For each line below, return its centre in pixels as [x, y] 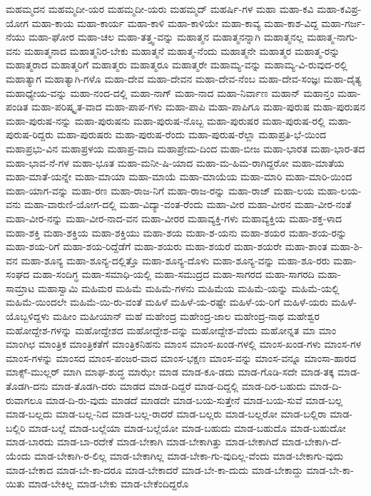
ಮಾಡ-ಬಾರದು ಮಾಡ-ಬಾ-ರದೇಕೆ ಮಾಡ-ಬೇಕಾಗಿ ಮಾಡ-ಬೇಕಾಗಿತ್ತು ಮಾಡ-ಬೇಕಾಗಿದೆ [142, 441]
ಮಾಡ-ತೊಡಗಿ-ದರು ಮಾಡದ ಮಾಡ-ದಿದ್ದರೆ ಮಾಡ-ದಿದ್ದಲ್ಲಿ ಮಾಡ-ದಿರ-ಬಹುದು [179, 386]
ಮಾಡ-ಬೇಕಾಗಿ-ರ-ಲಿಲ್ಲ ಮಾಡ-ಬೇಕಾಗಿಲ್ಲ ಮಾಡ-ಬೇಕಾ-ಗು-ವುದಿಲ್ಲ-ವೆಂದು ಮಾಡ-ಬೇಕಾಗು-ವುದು [189, 455]
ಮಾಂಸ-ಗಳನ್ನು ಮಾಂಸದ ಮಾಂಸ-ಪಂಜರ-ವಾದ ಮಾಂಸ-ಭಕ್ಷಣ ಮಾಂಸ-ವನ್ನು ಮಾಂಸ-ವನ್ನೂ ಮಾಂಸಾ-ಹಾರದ [181, 357]
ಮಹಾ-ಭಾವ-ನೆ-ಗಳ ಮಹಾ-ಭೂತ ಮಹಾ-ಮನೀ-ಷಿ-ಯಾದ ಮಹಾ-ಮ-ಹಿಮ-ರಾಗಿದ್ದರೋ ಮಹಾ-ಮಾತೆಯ [175, 162]
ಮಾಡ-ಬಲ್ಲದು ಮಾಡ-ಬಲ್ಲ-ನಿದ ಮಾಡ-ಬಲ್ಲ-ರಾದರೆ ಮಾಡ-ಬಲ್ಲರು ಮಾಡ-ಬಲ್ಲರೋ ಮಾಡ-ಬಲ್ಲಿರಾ [166, 414]
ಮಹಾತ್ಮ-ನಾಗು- [332, 37]
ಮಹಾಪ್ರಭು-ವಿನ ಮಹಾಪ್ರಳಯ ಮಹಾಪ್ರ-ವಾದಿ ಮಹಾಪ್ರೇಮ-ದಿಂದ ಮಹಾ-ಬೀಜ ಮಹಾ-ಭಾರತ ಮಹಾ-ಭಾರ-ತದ [185, 148]
